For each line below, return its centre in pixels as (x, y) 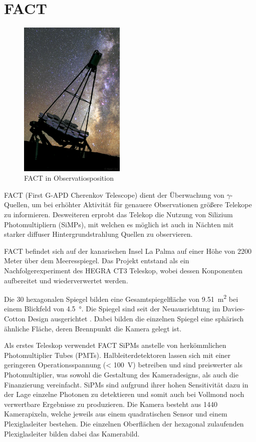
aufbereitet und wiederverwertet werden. (66, 280)
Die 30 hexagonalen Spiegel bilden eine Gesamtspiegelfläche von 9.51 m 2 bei (121, 298)
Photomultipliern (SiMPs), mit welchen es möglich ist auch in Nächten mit (119, 224)
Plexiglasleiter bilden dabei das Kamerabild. (72, 433)
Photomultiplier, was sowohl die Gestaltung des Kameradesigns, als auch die (121, 374)
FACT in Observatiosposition (69, 178)
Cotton (15, 318)
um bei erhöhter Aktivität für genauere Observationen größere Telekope (142, 204)
